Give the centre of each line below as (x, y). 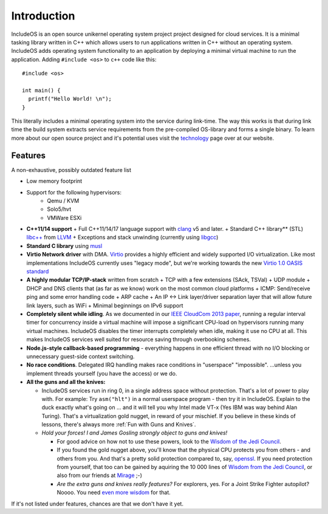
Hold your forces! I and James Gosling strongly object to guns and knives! (135, 433)
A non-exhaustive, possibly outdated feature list (71, 170)
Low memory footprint (54, 181)
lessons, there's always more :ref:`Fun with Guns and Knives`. (119, 425)
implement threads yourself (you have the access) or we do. (102, 373)
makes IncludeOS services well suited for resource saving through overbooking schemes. (139, 340)
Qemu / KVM (63, 200)
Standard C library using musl (64, 245)
